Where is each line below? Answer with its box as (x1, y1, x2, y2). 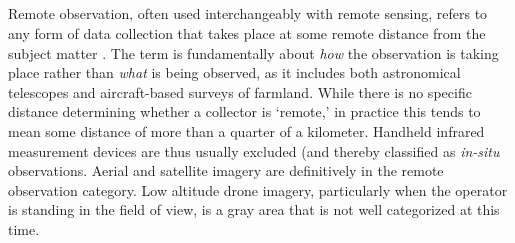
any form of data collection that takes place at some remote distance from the (8, 22, 486, 43)
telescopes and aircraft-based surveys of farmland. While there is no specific (8, 81, 472, 102)
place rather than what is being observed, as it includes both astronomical (8, 62, 461, 83)
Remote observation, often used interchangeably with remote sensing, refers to (8, 3, 488, 24)
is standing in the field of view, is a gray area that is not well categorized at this (8, 199, 500, 220)
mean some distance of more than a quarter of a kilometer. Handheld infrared (8, 120, 485, 141)
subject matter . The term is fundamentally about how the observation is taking (8, 42, 499, 63)
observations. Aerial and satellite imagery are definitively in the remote (8, 160, 444, 181)
